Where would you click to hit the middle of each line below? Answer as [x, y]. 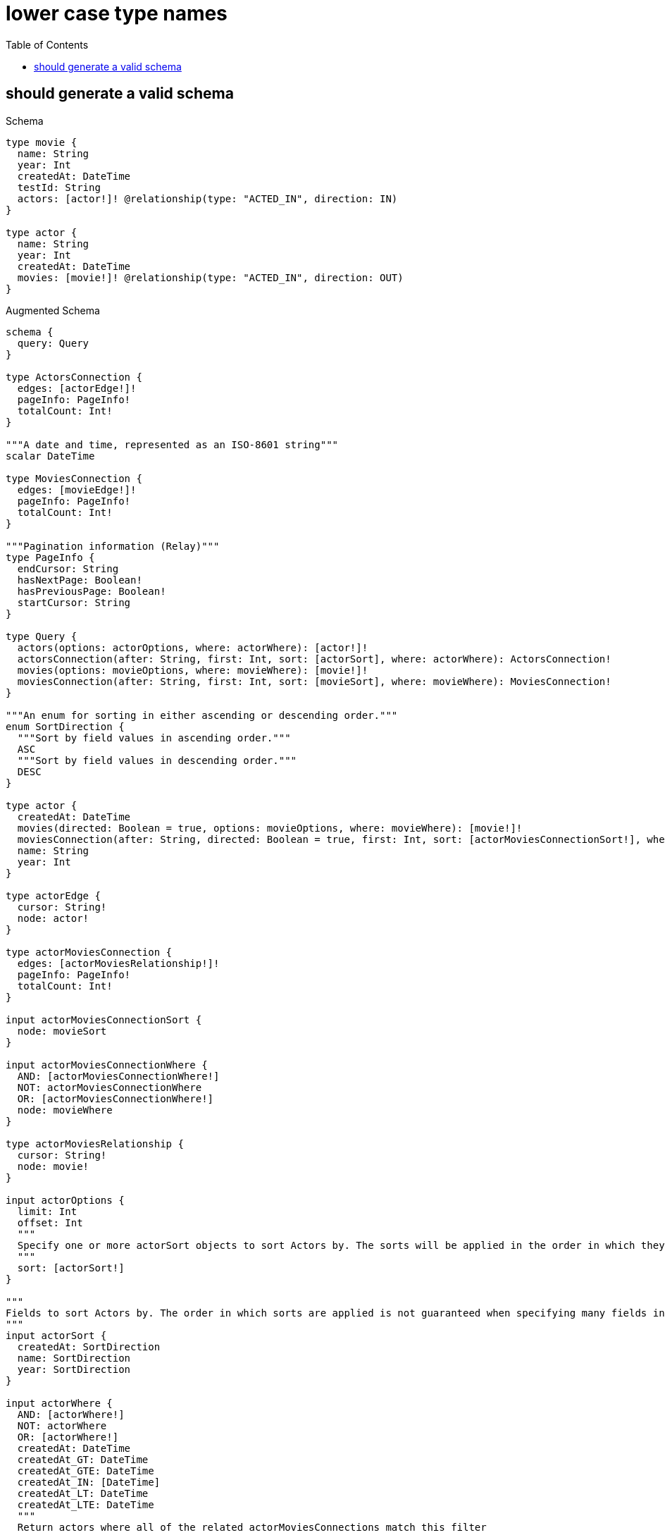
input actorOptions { [65, 1200]
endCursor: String [68, 568]
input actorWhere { [59, 1403]
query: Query [53, 343]
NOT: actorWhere [62, 1425]
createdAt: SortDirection [89, 1346]
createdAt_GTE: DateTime [86, 1471]
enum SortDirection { [65, 726]
